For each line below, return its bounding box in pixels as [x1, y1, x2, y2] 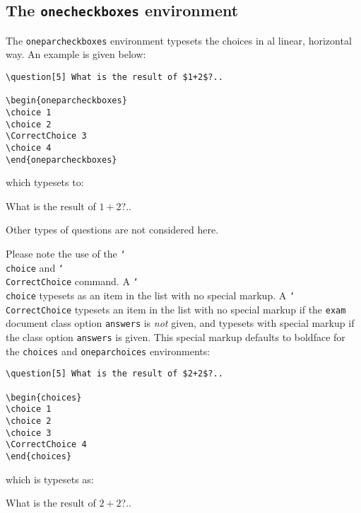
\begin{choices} [6, 392, 82, 403]
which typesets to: [6, 175, 84, 190]
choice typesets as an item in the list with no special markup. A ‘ [6, 288, 295, 303]
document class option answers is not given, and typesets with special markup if [6, 316, 355, 330]
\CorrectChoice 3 [6, 131, 87, 142]
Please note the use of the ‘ [6, 246, 126, 261]
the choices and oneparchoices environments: [6, 343, 211, 358]
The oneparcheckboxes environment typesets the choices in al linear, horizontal [6, 33, 352, 47]
